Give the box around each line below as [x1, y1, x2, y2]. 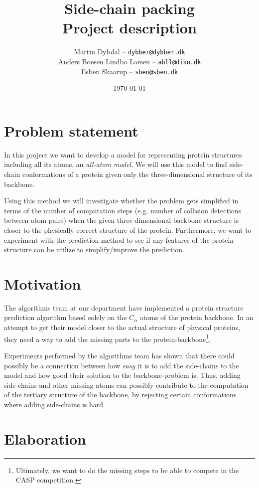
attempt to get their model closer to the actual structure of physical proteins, [4, 322, 241, 332]
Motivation [4, 273, 81, 294]
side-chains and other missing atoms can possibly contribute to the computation [4, 379, 249, 390]
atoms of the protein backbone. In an [139, 312, 254, 323]
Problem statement [4, 120, 138, 141]
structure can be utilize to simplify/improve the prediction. [4, 244, 184, 255]
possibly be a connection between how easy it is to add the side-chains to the [4, 360, 239, 370]
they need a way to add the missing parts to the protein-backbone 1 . [4, 332, 211, 344]
